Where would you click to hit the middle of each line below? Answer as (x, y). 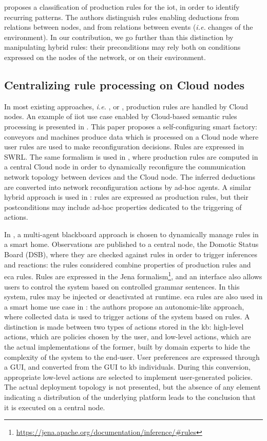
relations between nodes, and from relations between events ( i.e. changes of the (129, 27)
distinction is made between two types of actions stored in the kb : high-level (124, 326)
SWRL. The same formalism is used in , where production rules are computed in (131, 156)
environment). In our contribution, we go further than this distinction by (119, 37)
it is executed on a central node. (55, 407)
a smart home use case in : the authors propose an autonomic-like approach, (124, 306)
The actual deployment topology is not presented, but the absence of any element (132, 387)
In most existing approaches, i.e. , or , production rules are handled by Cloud (126, 106)
